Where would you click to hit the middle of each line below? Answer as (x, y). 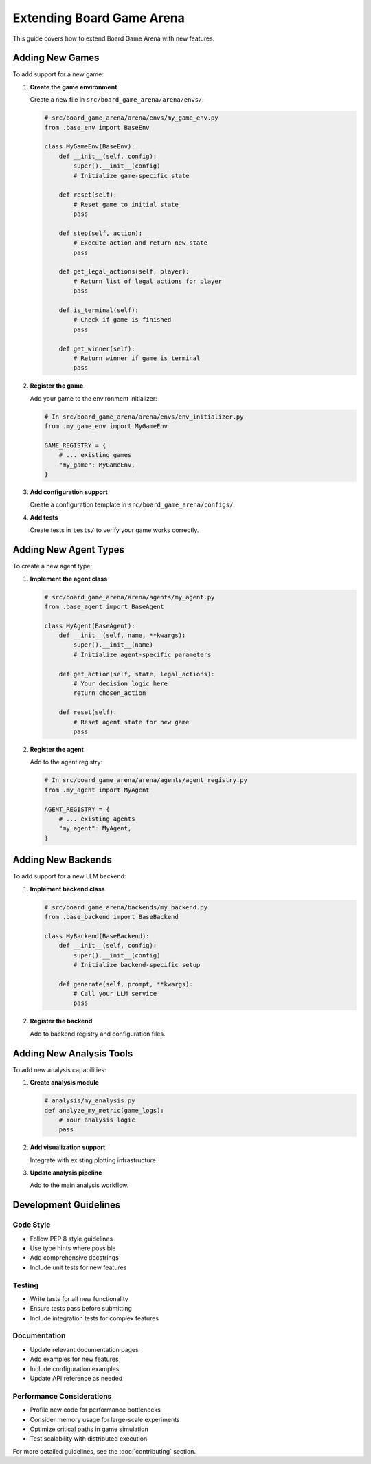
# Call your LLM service (115, 994)
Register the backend (61, 1021)
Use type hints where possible (73, 1248)
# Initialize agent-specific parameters (142, 654)
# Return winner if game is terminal (137, 358)
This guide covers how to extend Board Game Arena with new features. (114, 38)
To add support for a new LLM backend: (69, 876)
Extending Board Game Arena (99, 18)
